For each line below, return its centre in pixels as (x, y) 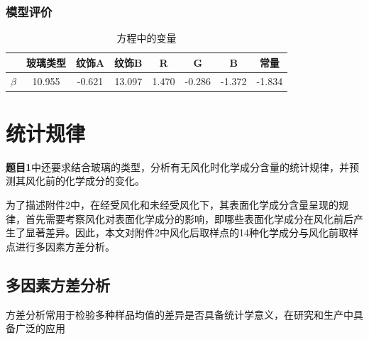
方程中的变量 (147, 38)
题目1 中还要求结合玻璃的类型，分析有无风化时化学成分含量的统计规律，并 (178, 166)
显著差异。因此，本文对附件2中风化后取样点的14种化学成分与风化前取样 (192, 232)
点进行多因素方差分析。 (60, 246)
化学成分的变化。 (105, 181)
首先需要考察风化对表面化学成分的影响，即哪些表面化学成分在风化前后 (189, 218)
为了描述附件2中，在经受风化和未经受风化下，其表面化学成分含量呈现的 (172, 205)
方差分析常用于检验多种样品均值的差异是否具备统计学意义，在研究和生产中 (180, 314)
